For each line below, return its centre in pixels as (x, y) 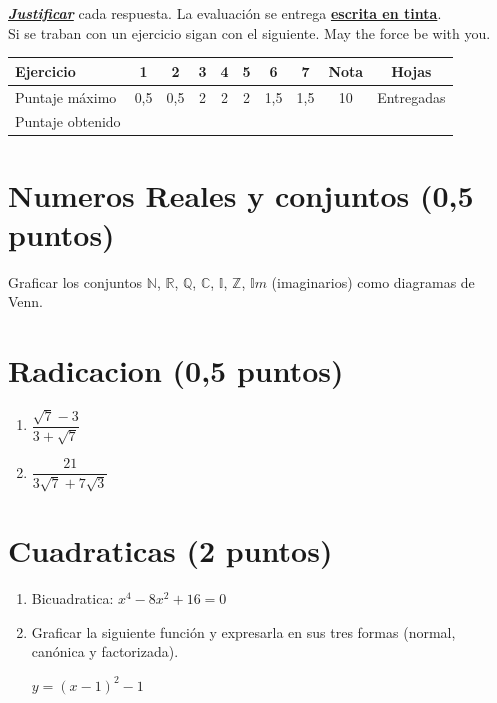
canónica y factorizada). (105, 651)
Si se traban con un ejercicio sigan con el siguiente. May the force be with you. (249, 32)
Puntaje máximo (66, 96)
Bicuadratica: (72, 597)
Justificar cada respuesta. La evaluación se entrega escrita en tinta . (225, 13)
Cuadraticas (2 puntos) (170, 549)
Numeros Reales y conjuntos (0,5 (241, 194)
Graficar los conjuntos (75, 281)
